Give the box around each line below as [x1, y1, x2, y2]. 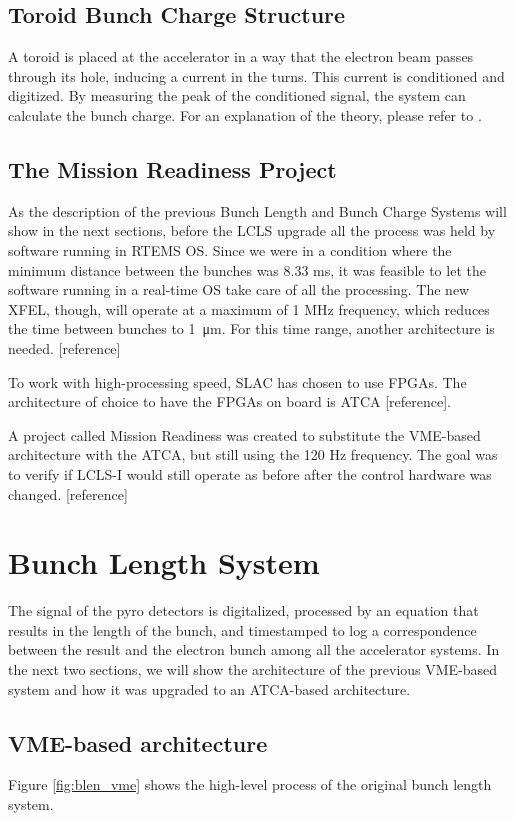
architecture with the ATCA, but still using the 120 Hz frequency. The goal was [8, 444, 498, 465]
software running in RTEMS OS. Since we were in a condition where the [8, 239, 452, 260]
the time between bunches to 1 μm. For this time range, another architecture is [8, 318, 495, 339]
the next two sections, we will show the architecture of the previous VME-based [8, 659, 498, 679]
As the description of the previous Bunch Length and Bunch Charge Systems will [8, 200, 507, 221]
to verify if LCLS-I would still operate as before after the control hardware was [8, 463, 492, 484]
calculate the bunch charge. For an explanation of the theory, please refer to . [8, 104, 482, 125]
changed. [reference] [8, 483, 128, 504]
